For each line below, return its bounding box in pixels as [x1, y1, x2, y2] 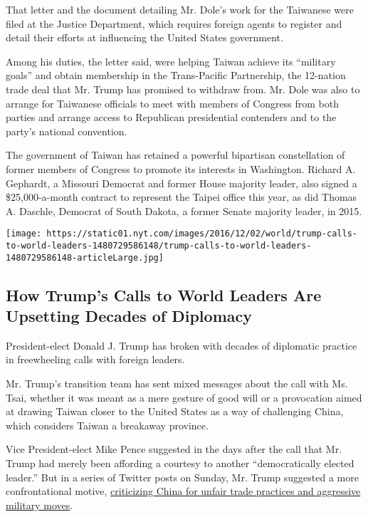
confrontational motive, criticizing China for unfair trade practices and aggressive [6, 484, 361, 498]
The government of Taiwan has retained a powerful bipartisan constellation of [6, 147, 345, 162]
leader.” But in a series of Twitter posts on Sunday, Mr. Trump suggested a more [6, 469, 359, 484]
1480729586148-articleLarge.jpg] [6, 252, 164, 263]
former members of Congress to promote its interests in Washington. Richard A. [6, 161, 356, 176]
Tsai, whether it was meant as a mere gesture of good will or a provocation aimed [6, 390, 362, 404]
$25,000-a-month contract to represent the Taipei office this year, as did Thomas [6, 189, 357, 204]
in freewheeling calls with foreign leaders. [6, 352, 185, 367]
